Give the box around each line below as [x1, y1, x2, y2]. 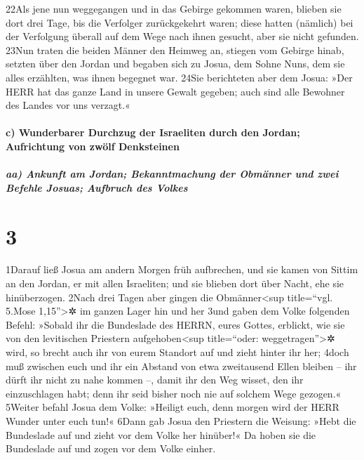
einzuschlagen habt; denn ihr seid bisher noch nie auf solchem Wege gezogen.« [6, 386, 342, 400]
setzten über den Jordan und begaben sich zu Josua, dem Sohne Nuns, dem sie [6, 56, 345, 71]
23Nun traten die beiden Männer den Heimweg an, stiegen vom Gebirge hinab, [6, 42, 344, 57]
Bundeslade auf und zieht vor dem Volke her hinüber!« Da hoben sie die [6, 427, 316, 442]
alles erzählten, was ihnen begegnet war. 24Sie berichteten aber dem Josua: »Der [6, 70, 353, 84]
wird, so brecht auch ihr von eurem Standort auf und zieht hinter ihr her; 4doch [6, 345, 349, 359]
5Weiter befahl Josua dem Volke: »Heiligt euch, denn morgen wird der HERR [6, 400, 339, 414]
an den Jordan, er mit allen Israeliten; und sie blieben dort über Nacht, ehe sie [6, 276, 344, 291]
